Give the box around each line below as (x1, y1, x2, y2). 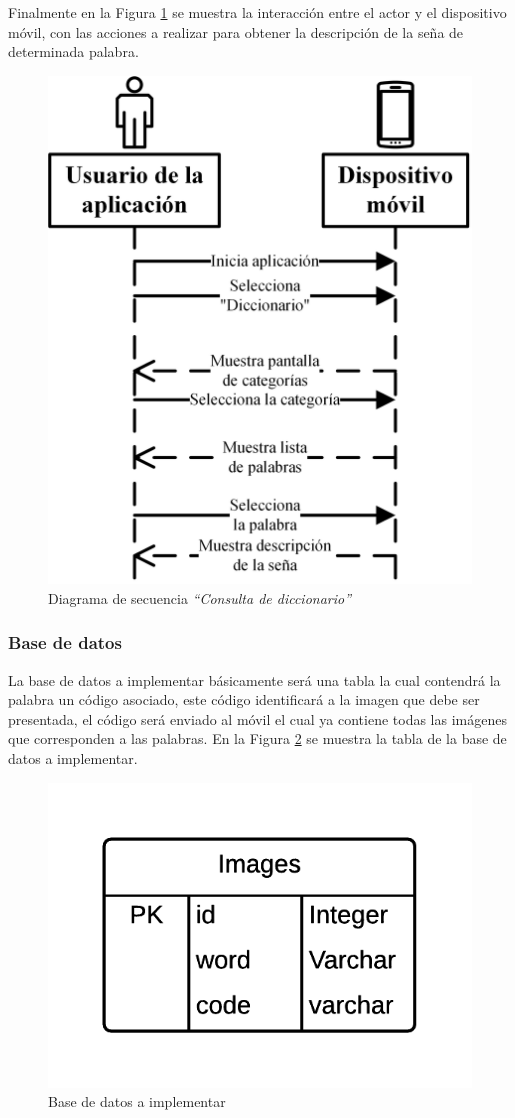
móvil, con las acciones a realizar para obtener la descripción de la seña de (8, 21, 464, 42)
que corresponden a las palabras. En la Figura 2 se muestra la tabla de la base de (8, 728, 507, 749)
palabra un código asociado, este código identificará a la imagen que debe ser (8, 689, 480, 710)
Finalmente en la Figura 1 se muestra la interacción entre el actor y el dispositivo (8, 2, 507, 22)
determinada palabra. (8, 41, 139, 62)
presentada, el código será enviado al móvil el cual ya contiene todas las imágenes (8, 708, 507, 729)
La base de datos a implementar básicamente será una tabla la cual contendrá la (8, 669, 501, 690)
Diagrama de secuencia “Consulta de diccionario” (48, 587, 352, 608)
